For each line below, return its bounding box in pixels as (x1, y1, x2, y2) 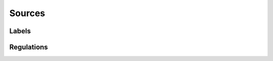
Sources (9, 8, 45, 19)
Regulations (9, 43, 48, 51)
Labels (9, 27, 31, 35)
